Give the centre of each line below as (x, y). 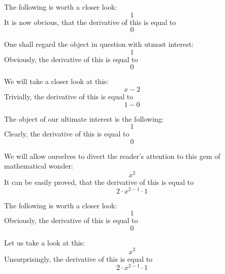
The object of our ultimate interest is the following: (84, 118)
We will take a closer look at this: (56, 81)
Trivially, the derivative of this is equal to (69, 96)
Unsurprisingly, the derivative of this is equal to (78, 258)
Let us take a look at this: (44, 242)
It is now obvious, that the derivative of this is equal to (90, 22)
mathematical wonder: (39, 166)
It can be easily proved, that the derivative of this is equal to (99, 182)
